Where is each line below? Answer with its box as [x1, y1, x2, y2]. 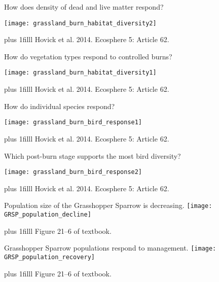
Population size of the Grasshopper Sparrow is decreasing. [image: [4, 200, 212, 210]
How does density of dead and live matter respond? [4, 2, 164, 12]
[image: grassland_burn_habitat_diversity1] [4, 69, 157, 77]
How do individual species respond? [4, 100, 115, 111]
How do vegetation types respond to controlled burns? [4, 51, 172, 61]
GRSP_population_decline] [4, 211, 91, 219]
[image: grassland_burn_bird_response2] [4, 168, 142, 176]
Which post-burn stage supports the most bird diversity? [4, 150, 181, 161]
